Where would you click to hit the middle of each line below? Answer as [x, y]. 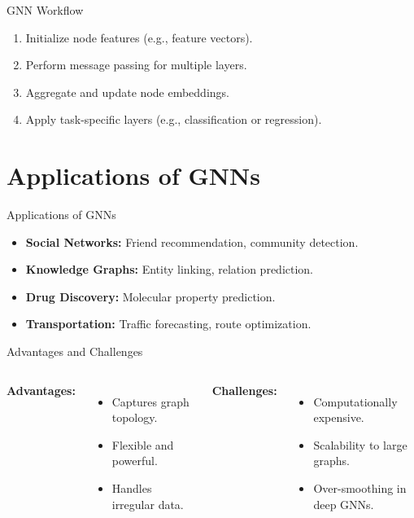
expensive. [339, 417]
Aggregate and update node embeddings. [127, 92]
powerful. [135, 461]
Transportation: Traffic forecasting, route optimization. [168, 324]
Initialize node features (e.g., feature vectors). [139, 37]
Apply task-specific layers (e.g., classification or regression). [174, 119]
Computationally [355, 401]
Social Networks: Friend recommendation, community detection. [192, 241]
